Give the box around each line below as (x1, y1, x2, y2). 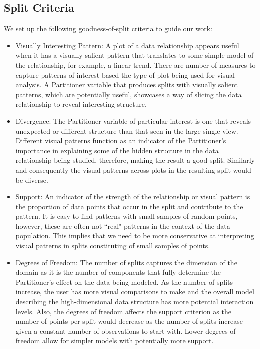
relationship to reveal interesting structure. (15, 99, 147, 109)
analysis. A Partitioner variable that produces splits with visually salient (15, 79, 238, 90)
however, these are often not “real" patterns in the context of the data (15, 220, 230, 231)
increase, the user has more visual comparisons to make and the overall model (15, 286, 254, 297)
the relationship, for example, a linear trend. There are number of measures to (15, 59, 256, 70)
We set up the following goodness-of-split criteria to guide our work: (4, 23, 212, 34)
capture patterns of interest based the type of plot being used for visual (15, 69, 235, 80)
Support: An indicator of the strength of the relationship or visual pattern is (15, 191, 250, 202)
